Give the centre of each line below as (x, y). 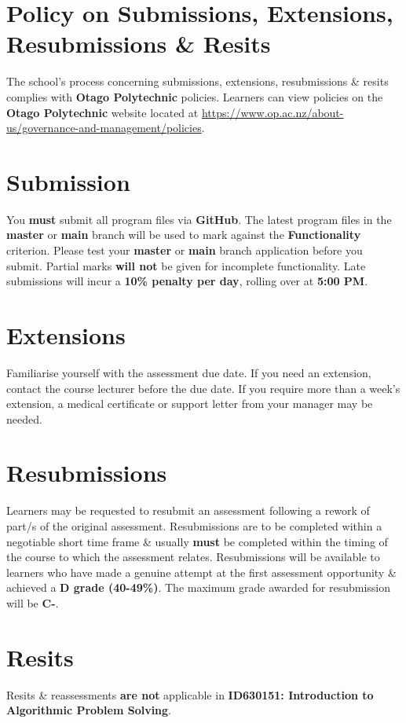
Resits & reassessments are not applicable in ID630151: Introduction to (190, 694)
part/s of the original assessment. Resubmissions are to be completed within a (194, 526)
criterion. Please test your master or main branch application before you (185, 250)
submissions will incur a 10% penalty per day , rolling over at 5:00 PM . (187, 281)
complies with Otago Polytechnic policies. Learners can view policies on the (195, 96)
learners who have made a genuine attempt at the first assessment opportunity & (201, 572)
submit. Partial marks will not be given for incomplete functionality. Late (186, 265)
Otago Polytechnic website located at (102, 112)
